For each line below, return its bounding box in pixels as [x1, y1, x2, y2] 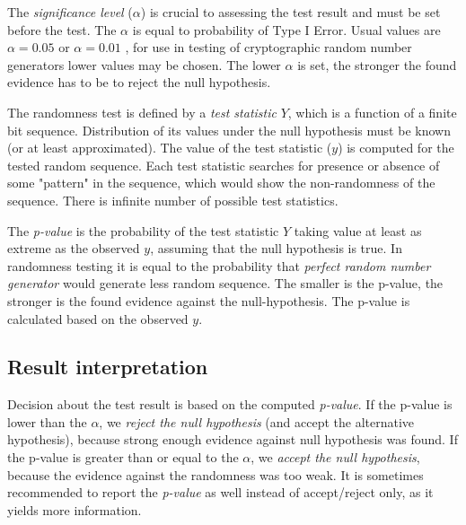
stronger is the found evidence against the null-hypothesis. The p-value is [7, 291, 410, 310]
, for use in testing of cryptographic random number [125, 38, 412, 57]
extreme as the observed [7, 239, 140, 258]
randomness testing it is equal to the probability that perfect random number [7, 256, 431, 275]
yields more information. [7, 500, 142, 519]
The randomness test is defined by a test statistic [7, 102, 277, 121]
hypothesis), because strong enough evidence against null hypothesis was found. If [7, 430, 458, 449]
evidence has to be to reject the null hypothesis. [7, 73, 271, 92]
